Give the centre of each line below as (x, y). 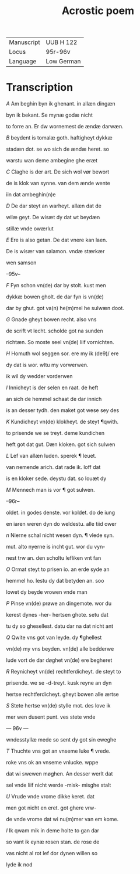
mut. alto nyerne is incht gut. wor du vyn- (56, 547)
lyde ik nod (19, 865)
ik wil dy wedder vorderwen (39, 376)
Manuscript (25, 42)
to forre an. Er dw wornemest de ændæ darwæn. (65, 127)
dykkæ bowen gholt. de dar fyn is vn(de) (55, 297)
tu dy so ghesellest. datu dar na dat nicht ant (60, 626)
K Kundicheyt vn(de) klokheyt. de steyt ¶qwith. (62, 422)
